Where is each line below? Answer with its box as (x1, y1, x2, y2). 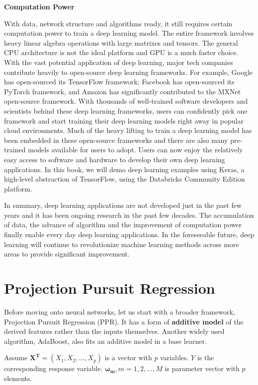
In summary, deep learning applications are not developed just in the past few (4, 200, 242, 210)
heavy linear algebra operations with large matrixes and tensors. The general (4, 37, 238, 48)
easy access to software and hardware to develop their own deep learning (4, 154, 225, 164)
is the (197, 352, 214, 363)
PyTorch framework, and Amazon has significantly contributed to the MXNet (4, 86, 241, 96)
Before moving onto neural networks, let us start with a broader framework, (4, 306, 235, 317)
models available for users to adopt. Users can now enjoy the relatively (28, 144, 243, 155)
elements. (4, 373, 32, 383)
